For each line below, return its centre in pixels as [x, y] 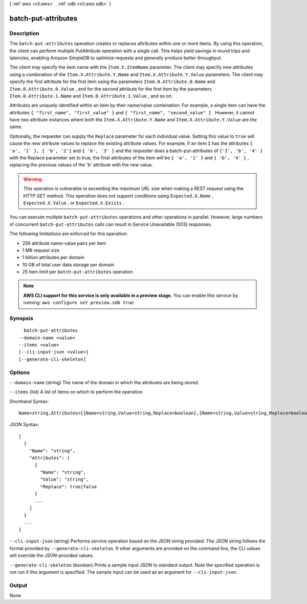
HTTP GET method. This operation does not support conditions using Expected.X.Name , [118, 196]
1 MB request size [41, 250]
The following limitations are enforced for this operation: [69, 234]
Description [24, 33]
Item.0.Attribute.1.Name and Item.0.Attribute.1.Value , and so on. [91, 96]
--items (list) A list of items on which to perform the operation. [76, 392]
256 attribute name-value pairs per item [64, 243]
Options [20, 372]
